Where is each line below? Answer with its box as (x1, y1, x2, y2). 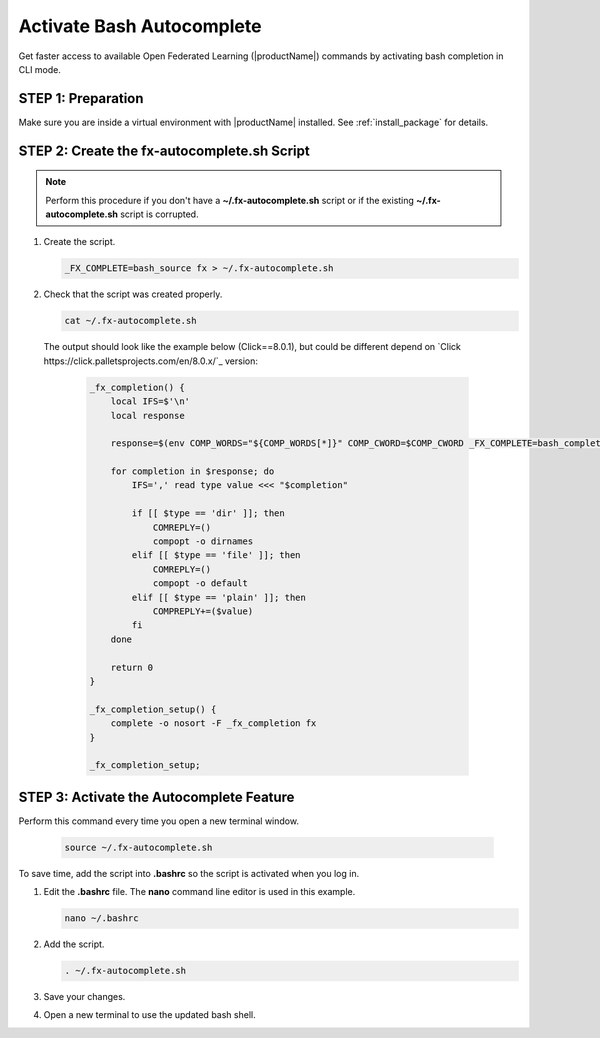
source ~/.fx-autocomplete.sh (64, 841, 213, 853)
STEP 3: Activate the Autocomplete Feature (18, 788, 295, 805)
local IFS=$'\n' (110, 396, 190, 407)
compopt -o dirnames (152, 536, 254, 547)
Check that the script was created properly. (43, 288, 223, 300)
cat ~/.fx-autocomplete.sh (64, 315, 197, 327)
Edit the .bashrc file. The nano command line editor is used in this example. (43, 886, 356, 898)
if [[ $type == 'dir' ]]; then (131, 508, 285, 519)
